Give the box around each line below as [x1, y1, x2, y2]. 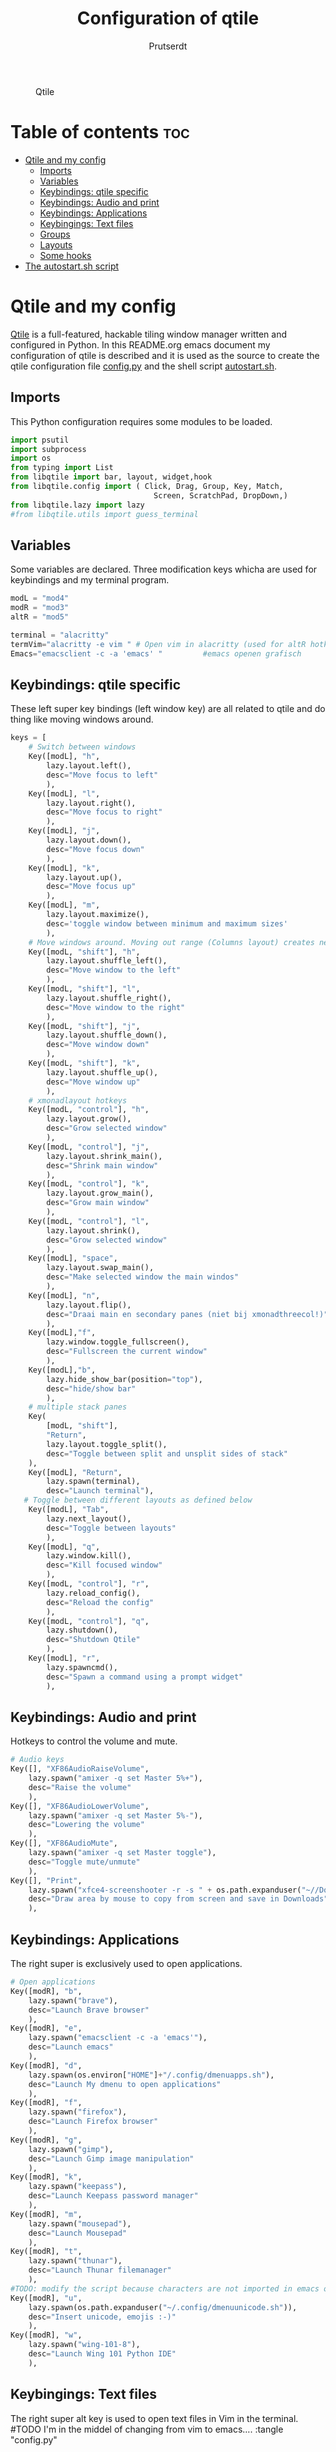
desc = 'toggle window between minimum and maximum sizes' [46, 918, 288, 929]
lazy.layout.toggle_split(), [46, 1439, 168, 1449]
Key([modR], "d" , [10, 2060, 83, 2071]
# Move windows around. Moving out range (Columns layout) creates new [28, 937, 333, 947]
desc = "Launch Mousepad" [28, 2228, 128, 2238]
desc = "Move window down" [46, 1040, 150, 1050]
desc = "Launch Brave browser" [28, 2005, 150, 2015]
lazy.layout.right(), [46, 798, 137, 808]
